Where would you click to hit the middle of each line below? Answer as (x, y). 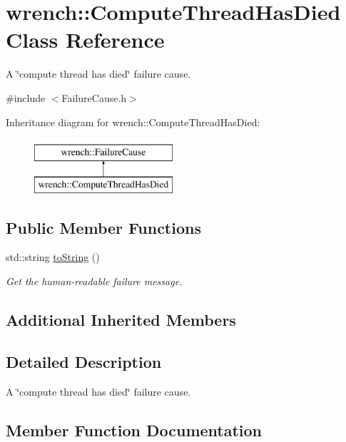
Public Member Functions (103, 227)
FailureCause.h (94, 97)
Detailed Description (84, 361)
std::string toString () (53, 257)
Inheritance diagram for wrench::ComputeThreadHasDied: (133, 122)
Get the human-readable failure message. (94, 281)
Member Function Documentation (134, 430)
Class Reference (85, 40)
